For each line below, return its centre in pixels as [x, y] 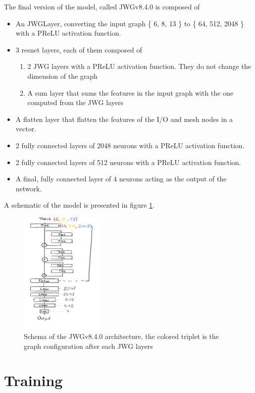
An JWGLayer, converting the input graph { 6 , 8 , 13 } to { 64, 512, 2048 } [130, 23]
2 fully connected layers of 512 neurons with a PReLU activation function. [128, 162]
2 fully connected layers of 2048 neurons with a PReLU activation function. [130, 145]
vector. [26, 129]
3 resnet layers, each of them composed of [79, 49]
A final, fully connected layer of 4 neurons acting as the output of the [121, 179]
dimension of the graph [62, 76]
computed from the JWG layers [75, 102]
